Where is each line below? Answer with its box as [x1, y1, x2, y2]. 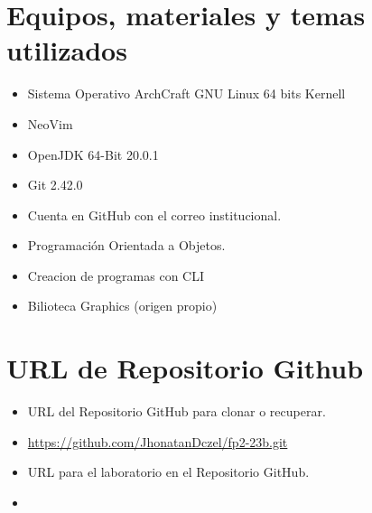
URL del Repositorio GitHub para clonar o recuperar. [27, 402, 326, 421]
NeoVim [27, 114, 73, 133]
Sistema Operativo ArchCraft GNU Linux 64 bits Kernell [27, 84, 346, 103]
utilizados [6, 32, 127, 69]
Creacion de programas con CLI [27, 266, 204, 284]
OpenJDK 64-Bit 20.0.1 [27, 145, 159, 163]
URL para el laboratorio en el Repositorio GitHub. [27, 462, 310, 481]
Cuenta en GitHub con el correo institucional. [27, 205, 282, 224]
